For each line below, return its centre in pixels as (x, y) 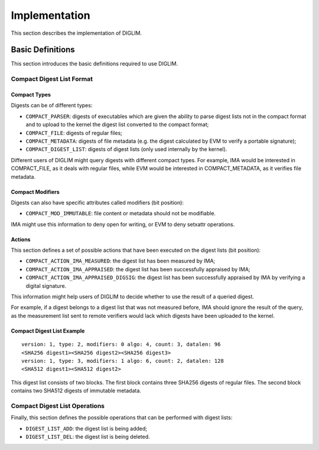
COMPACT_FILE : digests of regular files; (74, 133)
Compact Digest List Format (52, 79)
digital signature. (46, 285)
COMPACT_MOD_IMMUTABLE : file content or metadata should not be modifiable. (121, 213)
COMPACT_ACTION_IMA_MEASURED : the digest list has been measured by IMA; (121, 261)
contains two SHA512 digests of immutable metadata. (76, 391)
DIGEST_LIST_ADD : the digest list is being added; (87, 428)
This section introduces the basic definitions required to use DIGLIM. (95, 64)
